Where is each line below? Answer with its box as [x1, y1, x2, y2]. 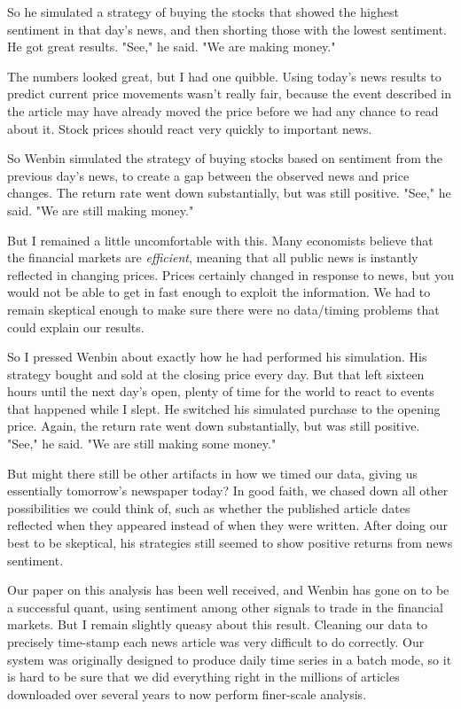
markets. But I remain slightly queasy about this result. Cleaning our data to [7, 615, 428, 634]
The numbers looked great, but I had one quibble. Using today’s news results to [7, 66, 441, 85]
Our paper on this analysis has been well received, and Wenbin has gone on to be [7, 580, 449, 599]
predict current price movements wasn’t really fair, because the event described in [7, 84, 452, 103]
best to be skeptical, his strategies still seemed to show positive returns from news [7, 534, 453, 552]
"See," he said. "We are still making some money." [7, 434, 277, 453]
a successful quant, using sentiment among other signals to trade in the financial [7, 597, 443, 616]
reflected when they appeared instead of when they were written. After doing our [7, 516, 448, 534]
